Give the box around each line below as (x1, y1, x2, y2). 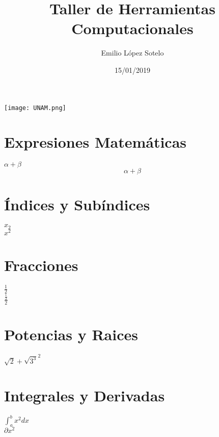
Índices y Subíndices (4, 194, 150, 215)
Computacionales (71, 18, 194, 39)
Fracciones (4, 255, 78, 276)
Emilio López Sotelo (101, 47, 164, 58)
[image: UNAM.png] (4, 104, 66, 112)
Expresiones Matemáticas (4, 131, 187, 152)
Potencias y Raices (4, 323, 138, 344)
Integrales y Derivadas (4, 385, 165, 405)
